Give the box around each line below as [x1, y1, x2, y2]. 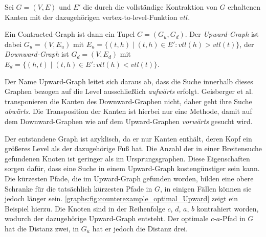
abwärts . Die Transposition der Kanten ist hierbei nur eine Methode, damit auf [5, 106, 252, 116]
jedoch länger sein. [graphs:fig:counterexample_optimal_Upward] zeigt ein [5, 193, 238, 204]
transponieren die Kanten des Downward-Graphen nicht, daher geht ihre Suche [5, 96, 252, 106]
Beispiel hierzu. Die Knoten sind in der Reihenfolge [5, 203, 165, 214]
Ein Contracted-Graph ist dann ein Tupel [5, 29, 135, 39]
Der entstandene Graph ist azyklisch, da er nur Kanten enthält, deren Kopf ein [5, 133, 252, 144]
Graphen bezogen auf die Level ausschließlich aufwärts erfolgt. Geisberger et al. [5, 86, 253, 97]
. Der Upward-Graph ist [185, 29, 259, 39]
